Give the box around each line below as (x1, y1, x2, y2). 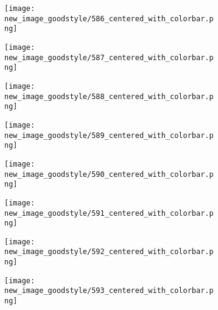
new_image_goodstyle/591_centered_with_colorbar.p (4, 208, 214, 218)
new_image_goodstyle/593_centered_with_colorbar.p (4, 286, 214, 295)
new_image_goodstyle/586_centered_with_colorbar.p (4, 14, 214, 23)
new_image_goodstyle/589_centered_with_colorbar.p (4, 131, 214, 140)
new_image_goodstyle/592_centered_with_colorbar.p (4, 247, 214, 257)
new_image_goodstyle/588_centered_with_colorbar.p (4, 92, 214, 101)
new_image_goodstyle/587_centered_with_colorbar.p (4, 53, 214, 62)
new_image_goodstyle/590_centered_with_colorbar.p (4, 170, 214, 179)
